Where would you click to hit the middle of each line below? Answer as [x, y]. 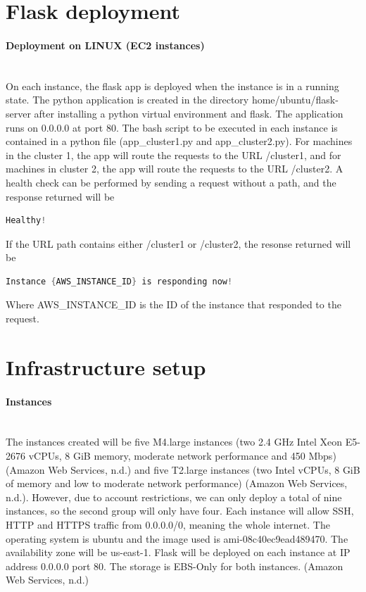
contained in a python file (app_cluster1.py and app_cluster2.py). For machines [179, 141]
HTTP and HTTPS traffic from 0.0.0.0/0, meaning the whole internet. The [168, 524]
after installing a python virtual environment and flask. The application [189, 113]
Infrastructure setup [106, 366]
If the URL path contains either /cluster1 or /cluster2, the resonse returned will [178, 243]
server [18, 113]
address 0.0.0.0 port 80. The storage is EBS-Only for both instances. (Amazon [175, 566]
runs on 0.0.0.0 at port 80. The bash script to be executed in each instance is [172, 127]
